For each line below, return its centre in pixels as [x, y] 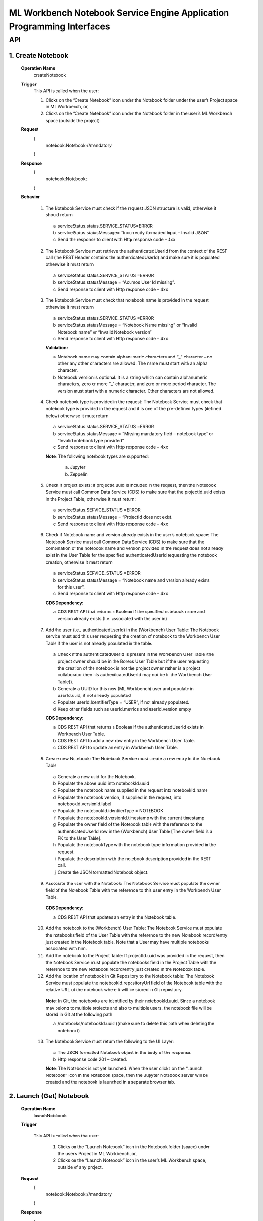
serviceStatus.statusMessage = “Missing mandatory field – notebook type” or [136, 433]
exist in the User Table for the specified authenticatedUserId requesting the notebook [131, 555]
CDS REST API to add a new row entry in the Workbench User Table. [126, 740]
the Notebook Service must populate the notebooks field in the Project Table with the [131, 963]
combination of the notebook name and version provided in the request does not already [134, 548]
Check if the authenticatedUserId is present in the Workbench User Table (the [136, 654]
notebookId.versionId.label [85, 804]
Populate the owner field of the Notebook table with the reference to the [130, 824]
